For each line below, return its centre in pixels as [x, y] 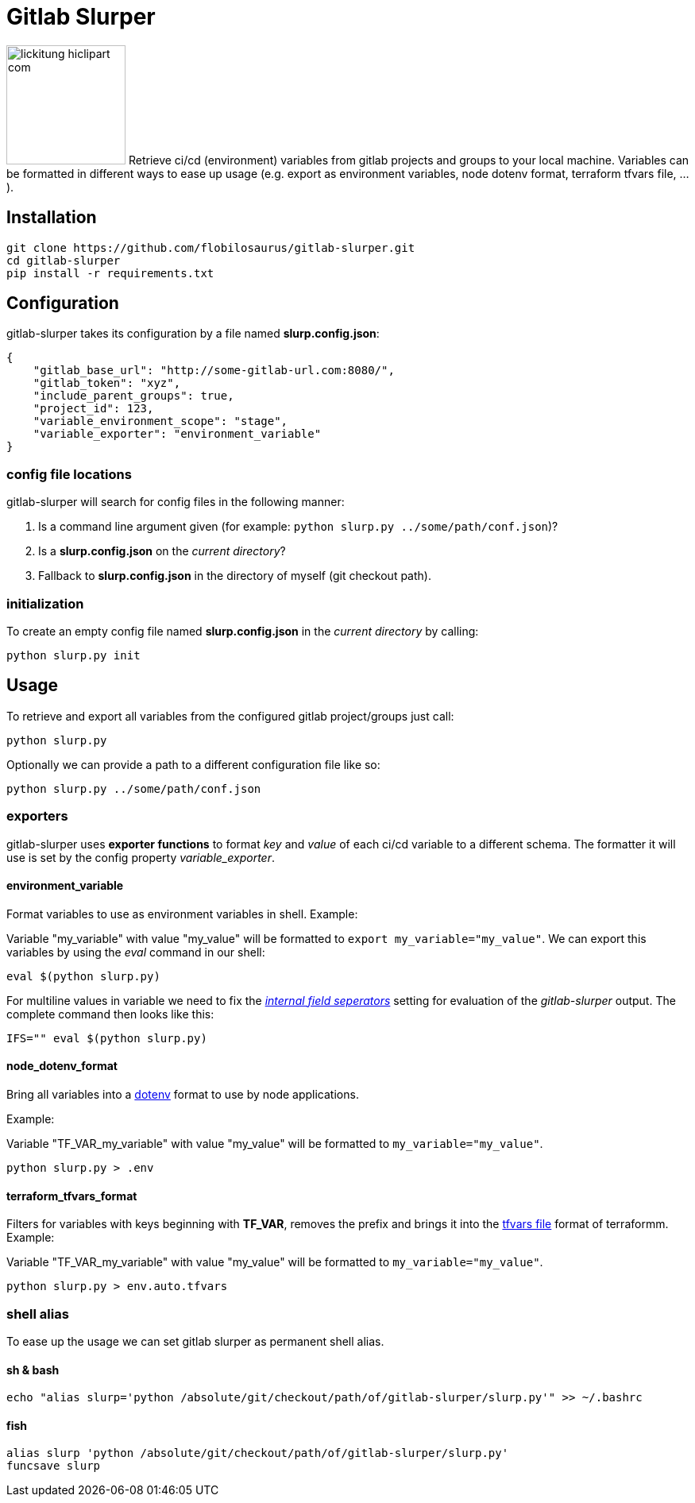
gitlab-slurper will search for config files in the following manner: [176, 502]
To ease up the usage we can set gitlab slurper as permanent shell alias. [195, 1341]
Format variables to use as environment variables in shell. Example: [182, 914]
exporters [37, 816]
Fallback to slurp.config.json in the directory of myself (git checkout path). [235, 576]
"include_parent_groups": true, [133, 396]
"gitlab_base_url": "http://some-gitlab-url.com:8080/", [214, 371]
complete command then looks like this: [110, 1014]
